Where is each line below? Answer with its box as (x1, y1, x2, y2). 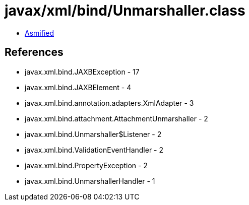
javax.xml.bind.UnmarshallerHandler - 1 (25, 176, 155, 185)
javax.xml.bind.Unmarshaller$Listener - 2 (25, 129, 162, 139)
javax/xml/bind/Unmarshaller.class (5, 2, 245, 19)
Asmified (25, 28, 54, 37)
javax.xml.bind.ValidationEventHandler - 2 (25, 145, 164, 154)
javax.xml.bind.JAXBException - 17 (25, 67, 140, 76)
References (5, 46, 64, 59)
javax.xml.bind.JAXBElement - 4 (25, 83, 132, 92)
